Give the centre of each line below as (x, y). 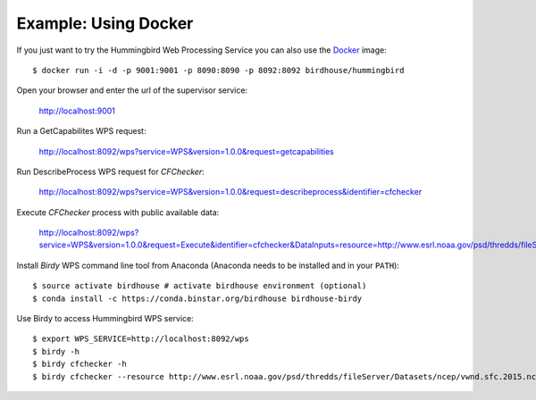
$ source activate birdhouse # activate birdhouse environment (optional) (200, 286)
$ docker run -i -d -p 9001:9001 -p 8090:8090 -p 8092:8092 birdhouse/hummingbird (218, 70)
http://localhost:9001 (77, 111)
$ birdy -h (56, 351)
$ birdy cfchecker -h (80, 364)
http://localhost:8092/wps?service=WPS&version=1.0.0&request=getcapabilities (187, 151)
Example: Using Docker (105, 23)
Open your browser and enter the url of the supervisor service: (132, 90)
